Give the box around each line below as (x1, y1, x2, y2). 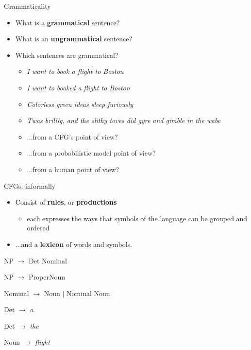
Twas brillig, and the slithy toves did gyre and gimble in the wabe (27, 115, 221, 125)
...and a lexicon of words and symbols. (15, 239, 133, 249)
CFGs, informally (4, 180, 56, 191)
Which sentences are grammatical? (15, 50, 118, 60)
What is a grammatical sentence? (15, 17, 120, 27)
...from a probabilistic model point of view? (27, 148, 156, 158)
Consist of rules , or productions (15, 197, 117, 207)
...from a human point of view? (27, 164, 119, 174)
